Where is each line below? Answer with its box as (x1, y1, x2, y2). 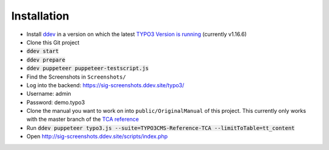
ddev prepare (26, 56, 66, 63)
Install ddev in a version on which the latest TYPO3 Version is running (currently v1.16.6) (26, 30, 247, 38)
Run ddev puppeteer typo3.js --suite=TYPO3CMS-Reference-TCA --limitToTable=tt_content (26, 124, 295, 131)
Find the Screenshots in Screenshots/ (26, 73, 126, 80)
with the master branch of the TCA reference (26, 116, 140, 123)
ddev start (26, 48, 59, 55)
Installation (11, 9, 69, 23)
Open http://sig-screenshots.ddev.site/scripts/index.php (26, 133, 168, 140)
